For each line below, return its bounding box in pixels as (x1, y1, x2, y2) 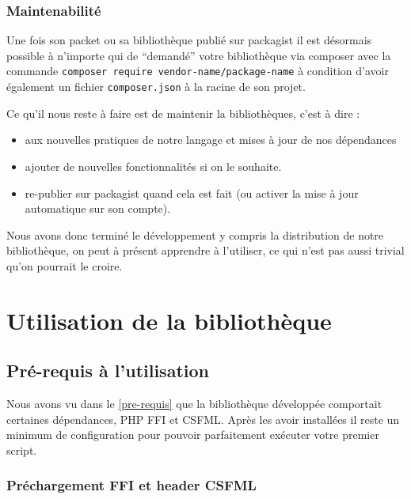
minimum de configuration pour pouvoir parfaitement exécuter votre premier (6, 426, 379, 443)
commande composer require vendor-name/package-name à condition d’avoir (6, 62, 389, 79)
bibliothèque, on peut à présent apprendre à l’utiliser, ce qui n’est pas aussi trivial (6, 242, 405, 259)
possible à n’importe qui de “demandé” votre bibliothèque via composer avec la (6, 47, 391, 63)
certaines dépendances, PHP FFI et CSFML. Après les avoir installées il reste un (6, 410, 400, 427)
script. (6, 441, 37, 458)
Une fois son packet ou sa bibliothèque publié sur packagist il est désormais (6, 32, 372, 48)
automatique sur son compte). (25, 200, 171, 217)
